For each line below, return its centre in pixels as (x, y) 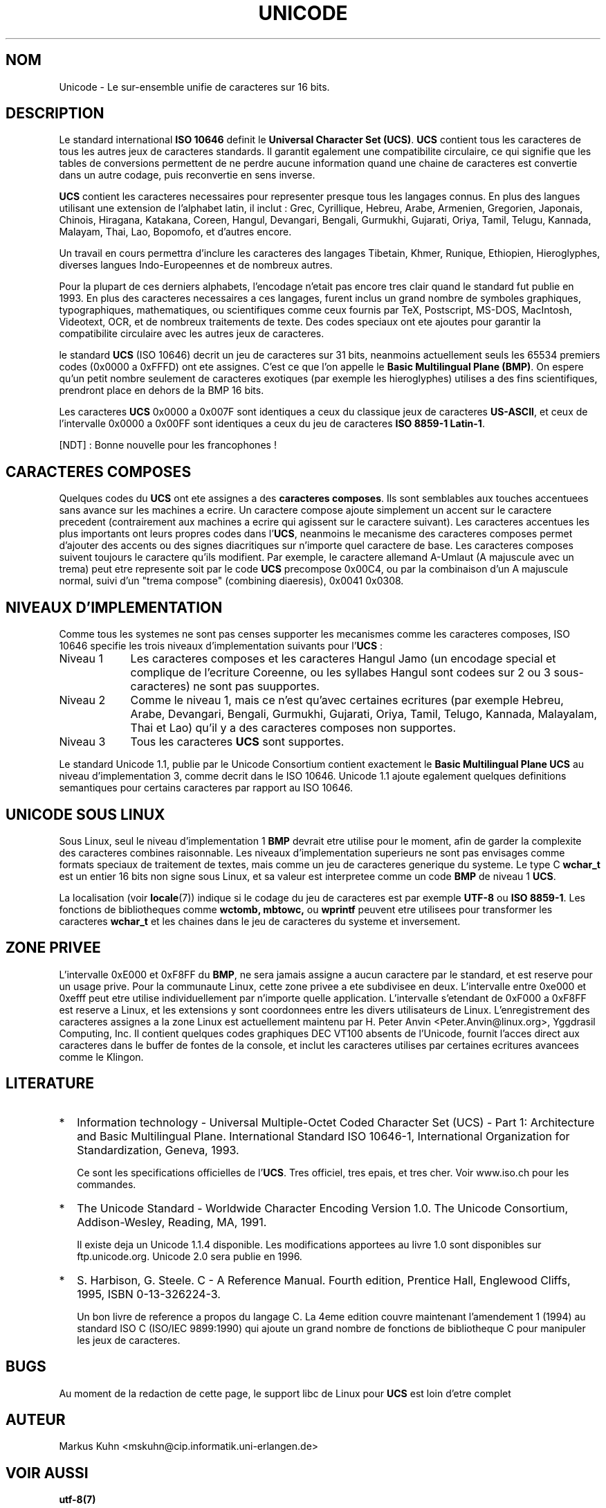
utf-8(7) (77, 1500)
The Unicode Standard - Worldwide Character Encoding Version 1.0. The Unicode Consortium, (323, 1208)
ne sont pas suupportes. (256, 686)
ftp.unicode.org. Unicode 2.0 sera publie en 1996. (190, 1256)
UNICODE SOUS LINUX (85, 814)
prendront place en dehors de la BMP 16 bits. (162, 391)
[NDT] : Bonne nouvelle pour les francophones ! (168, 445)
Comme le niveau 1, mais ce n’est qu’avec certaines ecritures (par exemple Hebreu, (347, 700)
